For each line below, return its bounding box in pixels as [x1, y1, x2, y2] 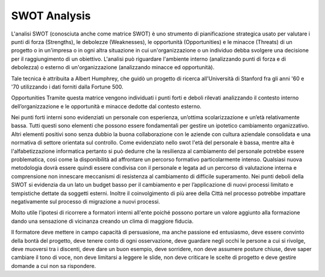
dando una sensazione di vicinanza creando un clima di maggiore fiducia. [11, 217, 194, 225]
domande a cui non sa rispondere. [11, 262, 96, 269]
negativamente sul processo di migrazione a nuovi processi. [11, 198, 161, 205]
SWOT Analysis [11, 9, 91, 22]
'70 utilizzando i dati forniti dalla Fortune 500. [11, 83, 123, 90]
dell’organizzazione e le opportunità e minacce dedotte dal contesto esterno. [11, 102, 202, 110]
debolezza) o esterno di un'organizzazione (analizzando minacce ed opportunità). [11, 64, 215, 71]
